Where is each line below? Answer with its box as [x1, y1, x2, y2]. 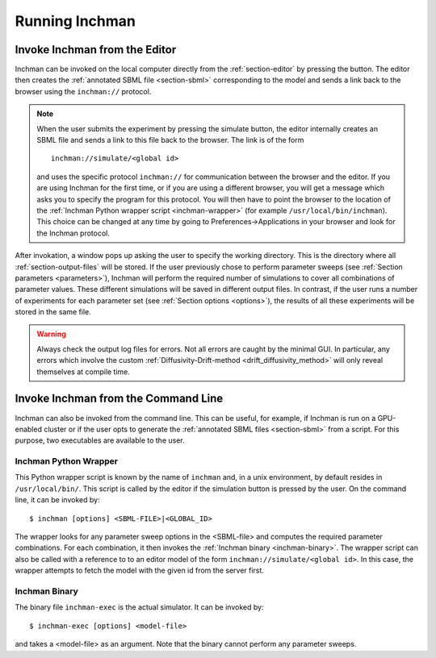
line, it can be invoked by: [15, 495, 100, 505]
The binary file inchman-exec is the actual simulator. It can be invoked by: [15, 602, 264, 612]
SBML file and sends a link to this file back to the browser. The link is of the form [36, 135, 304, 145]
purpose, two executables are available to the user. [15, 435, 185, 445]
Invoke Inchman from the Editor [15, 43, 177, 56]
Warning [36, 329, 66, 339]
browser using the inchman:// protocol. [15, 86, 152, 96]
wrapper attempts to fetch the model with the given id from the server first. [15, 565, 264, 576]
